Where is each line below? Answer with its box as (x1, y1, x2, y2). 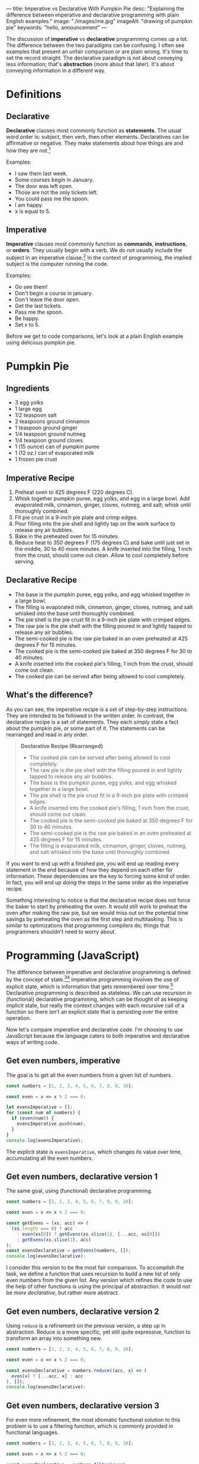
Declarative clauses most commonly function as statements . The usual (6, 127, 182, 134)
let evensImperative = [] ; (6, 1104, 73, 1111)
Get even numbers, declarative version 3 (6, 1401, 160, 1411)
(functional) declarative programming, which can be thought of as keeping (6, 996, 188, 1003)
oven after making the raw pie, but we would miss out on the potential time (6, 909, 188, 916)
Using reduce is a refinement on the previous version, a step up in (6, 1322, 166, 1329)
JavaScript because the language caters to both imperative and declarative (6, 1032, 190, 1039)
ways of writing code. (6, 1038, 59, 1045)
